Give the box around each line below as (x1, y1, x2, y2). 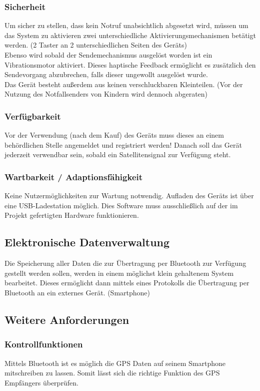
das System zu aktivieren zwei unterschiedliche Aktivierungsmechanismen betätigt (4, 30, 256, 40)
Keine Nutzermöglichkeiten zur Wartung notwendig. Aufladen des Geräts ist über (4, 190, 254, 201)
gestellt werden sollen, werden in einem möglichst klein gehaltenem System (4, 267, 234, 278)
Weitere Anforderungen (4, 311, 129, 327)
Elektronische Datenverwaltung (4, 234, 170, 250)
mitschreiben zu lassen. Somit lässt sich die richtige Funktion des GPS (4, 367, 220, 378)
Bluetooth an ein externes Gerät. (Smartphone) (4, 287, 150, 297)
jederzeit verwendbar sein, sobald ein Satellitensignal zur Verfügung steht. (4, 149, 231, 160)
